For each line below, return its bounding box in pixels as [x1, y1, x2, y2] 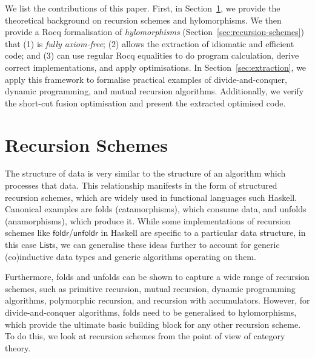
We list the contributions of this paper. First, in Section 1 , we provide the [5, 2, 280, 14]
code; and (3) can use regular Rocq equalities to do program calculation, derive [5, 49, 299, 62]
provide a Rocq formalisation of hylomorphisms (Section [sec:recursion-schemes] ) [5, 25, 304, 38]
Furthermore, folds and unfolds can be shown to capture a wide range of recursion [5, 270, 310, 283]
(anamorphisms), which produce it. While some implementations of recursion [5, 214, 291, 227]
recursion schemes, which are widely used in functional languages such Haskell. [5, 190, 297, 203]
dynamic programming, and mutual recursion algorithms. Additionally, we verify [5, 85, 304, 97]
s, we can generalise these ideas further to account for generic [52, 238, 280, 251]
